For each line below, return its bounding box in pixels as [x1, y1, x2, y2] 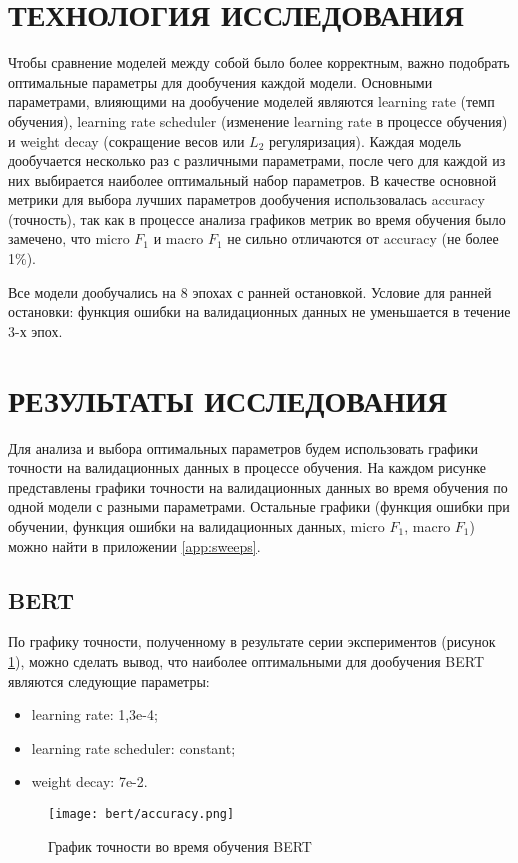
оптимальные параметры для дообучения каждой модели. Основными [8, 71, 433, 92]
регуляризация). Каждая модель [269, 130, 462, 151]
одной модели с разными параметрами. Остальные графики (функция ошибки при [8, 496, 510, 517]
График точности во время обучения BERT [48, 835, 312, 856]
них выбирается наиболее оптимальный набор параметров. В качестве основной [8, 169, 497, 190]
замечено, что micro [8, 228, 130, 249]
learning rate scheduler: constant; [31, 737, 236, 758]
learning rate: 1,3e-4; [31, 704, 158, 725]
